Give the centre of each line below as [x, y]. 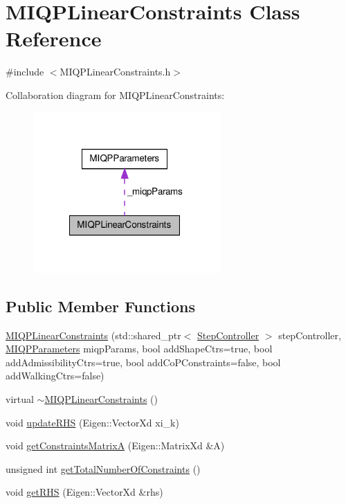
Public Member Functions [100, 306]
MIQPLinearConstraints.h [115, 72]
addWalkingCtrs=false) [55, 376]
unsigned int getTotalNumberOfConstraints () [103, 468]
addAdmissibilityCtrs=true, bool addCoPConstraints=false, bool [143, 362]
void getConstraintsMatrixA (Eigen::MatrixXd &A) [115, 445]
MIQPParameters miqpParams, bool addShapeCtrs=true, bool [139, 349]
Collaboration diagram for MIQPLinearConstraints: [115, 94]
